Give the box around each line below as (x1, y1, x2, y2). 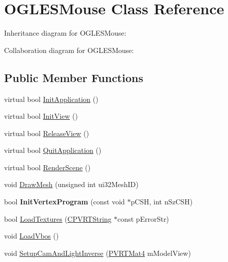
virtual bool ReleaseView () (4, 127, 89, 138)
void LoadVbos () (4, 230, 59, 241)
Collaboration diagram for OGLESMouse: (4, 44, 134, 55)
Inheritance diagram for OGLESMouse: (4, 28, 126, 38)
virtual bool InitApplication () (4, 93, 99, 104)
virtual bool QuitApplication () (4, 145, 102, 155)
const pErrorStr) (117, 213, 169, 224)
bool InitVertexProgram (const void (4, 196, 125, 207)
